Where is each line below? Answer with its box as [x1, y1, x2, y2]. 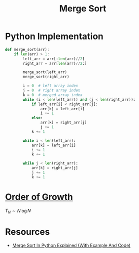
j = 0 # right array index [23, 88, 80, 93]
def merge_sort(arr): [5, 47, 50, 52]
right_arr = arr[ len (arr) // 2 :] [23, 61, 87, 66]
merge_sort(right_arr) [23, 75, 69, 80]
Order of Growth [5, 191, 73, 203]
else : [31, 116, 43, 121]
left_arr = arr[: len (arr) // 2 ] [23, 56, 85, 61]
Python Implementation [5, 31, 104, 42]
